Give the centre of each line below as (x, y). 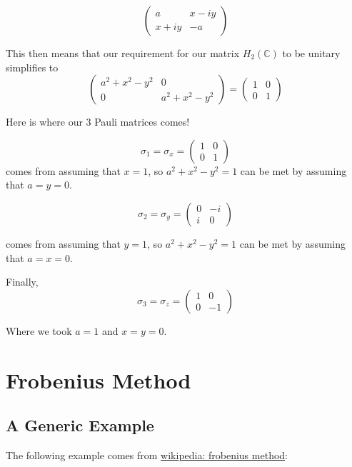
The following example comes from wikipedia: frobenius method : (147, 455)
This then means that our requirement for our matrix (123, 53)
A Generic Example (80, 425)
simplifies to (32, 67)
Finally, (22, 282)
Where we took (39, 330)
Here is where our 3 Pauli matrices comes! (98, 122)
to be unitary (311, 53)
